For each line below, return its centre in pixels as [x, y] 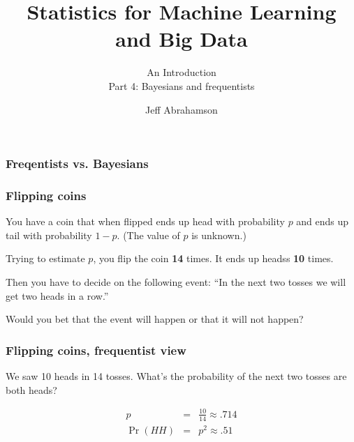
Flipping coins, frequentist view [96, 350]
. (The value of [148, 235]
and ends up [323, 221]
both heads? [31, 389]
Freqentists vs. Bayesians [77, 163]
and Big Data [182, 39]
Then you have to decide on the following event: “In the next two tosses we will [176, 282]
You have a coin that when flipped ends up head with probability [145, 221]
